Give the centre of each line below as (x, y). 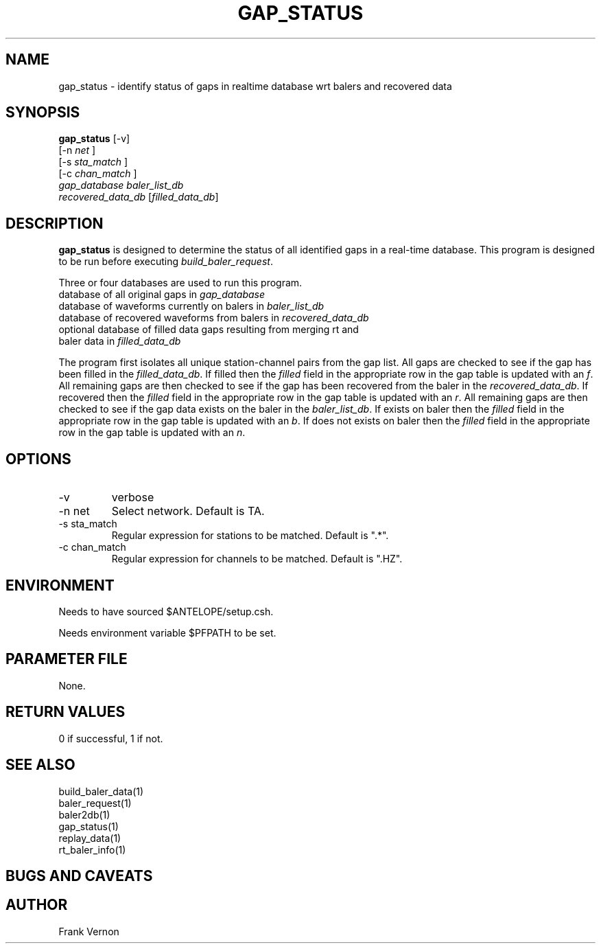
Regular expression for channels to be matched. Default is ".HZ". (257, 559)
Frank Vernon (89, 931)
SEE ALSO (40, 765)
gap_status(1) (89, 826)
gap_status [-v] (94, 139)
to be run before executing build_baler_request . (166, 262)
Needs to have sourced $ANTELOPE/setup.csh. (166, 611)
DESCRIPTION (55, 223)
